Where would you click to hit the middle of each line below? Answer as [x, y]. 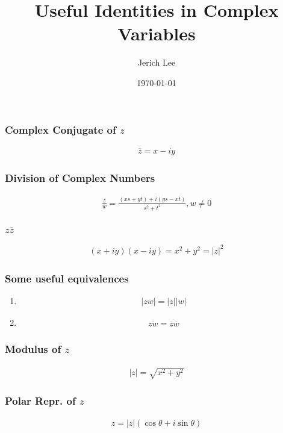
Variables [157, 33]
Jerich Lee [157, 62]
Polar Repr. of [40, 401]
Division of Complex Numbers [80, 177]
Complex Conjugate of [61, 129]
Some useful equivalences [67, 278]
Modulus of [33, 349]
